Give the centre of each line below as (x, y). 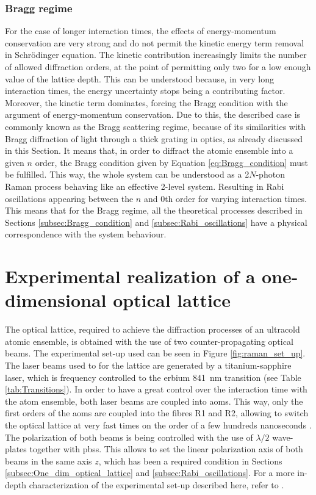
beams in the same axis (48, 461)
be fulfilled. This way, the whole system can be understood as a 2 (127, 174)
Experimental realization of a (130, 276)
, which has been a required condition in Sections (190, 461)
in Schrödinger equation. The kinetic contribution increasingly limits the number (156, 55)
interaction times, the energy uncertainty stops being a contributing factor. (145, 91)
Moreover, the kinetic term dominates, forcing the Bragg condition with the (146, 102)
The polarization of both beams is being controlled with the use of (129, 437)
